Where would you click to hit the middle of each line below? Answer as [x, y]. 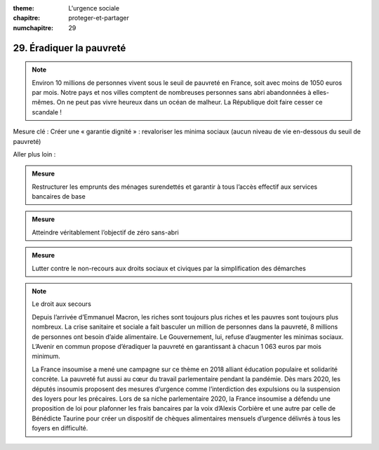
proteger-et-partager [99, 18]
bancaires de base [59, 197]
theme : [24, 8]
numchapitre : [33, 27]
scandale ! [47, 112]
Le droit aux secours [61, 304]
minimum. [46, 356]
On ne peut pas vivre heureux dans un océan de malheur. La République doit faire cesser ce [189, 102]
